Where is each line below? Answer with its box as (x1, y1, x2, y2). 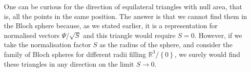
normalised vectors (4, 30, 60, 40)
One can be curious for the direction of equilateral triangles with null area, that (4, 1, 242, 11)
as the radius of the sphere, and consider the (99, 39, 233, 50)
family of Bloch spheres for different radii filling (4, 49, 146, 59)
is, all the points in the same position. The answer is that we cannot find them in (4, 11, 247, 21)
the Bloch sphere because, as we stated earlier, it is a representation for (4, 20, 218, 31)
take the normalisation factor (4, 39, 91, 50)
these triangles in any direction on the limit (4, 58, 134, 69)
